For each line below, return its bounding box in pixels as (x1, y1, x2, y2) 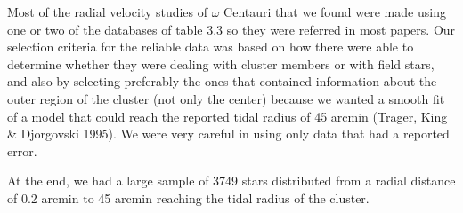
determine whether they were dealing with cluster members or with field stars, (7, 54, 435, 73)
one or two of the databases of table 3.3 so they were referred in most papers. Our (7, 20, 456, 38)
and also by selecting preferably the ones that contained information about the (7, 72, 437, 91)
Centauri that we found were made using (223, 3, 446, 20)
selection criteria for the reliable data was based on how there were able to (7, 37, 414, 56)
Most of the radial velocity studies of (7, 3, 208, 20)
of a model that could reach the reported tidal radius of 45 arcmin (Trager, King (7, 106, 448, 125)
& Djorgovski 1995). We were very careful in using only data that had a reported (7, 124, 450, 143)
